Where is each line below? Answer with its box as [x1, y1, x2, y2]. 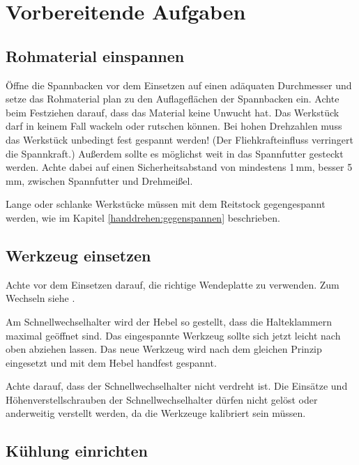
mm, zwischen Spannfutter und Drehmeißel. [6, 173, 193, 188]
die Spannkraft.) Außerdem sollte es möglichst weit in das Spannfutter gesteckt [6, 146, 344, 160]
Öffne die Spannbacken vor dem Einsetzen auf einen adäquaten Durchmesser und [6, 77, 352, 92]
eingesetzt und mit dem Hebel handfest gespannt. [6, 355, 217, 369]
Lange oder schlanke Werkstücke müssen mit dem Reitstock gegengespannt [6, 197, 326, 211]
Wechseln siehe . [6, 291, 75, 305]
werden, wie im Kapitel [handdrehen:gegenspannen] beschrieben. [6, 210, 280, 224]
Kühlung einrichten [6, 440, 148, 462]
